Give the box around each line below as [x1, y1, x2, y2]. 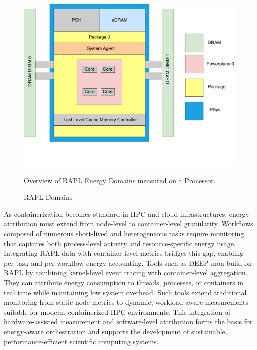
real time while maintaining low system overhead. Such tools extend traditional [4, 287, 247, 297]
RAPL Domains [24, 192, 73, 202]
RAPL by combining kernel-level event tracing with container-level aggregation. [4, 267, 248, 278]
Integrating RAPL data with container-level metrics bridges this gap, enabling [4, 248, 244, 258]
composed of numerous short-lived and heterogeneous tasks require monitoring [4, 228, 244, 238]
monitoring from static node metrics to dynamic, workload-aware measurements [4, 297, 248, 307]
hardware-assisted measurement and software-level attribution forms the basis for [4, 316, 253, 327]
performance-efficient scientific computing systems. [4, 336, 159, 346]
